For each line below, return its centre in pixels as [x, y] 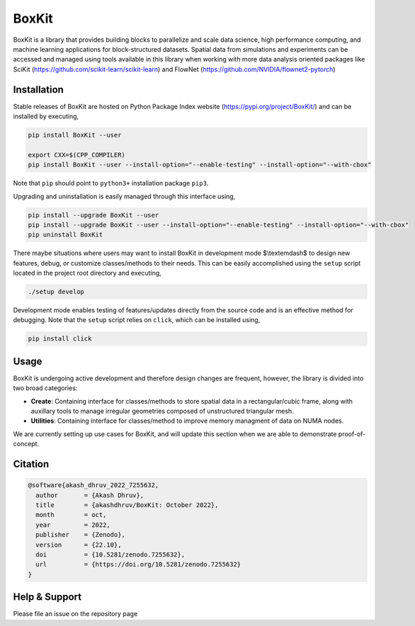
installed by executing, [46, 116]
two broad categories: [45, 388]
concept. [26, 444]
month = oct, [71, 515]
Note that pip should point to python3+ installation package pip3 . [111, 183]
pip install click [60, 339]
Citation [31, 464]
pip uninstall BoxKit [66, 235]
